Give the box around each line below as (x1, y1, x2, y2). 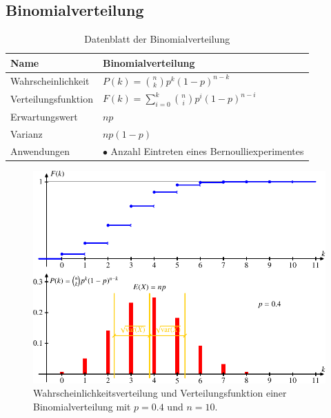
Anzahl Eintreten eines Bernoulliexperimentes (110, 144, 304, 158)
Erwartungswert (10, 109, 78, 124)
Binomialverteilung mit (33, 399, 131, 413)
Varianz (10, 127, 43, 141)
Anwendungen (10, 144, 70, 158)
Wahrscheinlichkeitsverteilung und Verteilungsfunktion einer (33, 386, 287, 400)
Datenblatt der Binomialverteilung (84, 32, 230, 46)
